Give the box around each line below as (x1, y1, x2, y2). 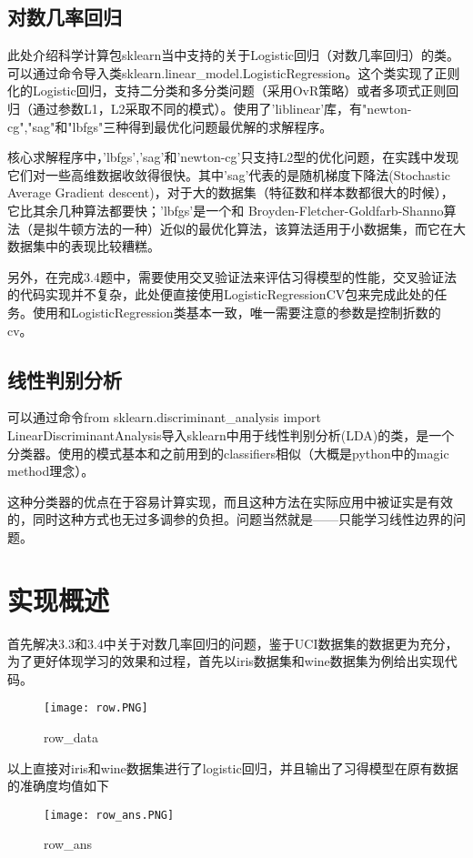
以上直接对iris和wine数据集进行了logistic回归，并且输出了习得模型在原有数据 (7, 758, 458, 777)
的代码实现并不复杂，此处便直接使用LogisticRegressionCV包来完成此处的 (7, 285, 435, 304)
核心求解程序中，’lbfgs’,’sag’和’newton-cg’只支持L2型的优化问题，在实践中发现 (7, 147, 459, 167)
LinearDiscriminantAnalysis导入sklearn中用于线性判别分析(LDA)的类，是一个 (7, 425, 455, 444)
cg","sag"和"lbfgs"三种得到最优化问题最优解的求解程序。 (7, 116, 333, 136)
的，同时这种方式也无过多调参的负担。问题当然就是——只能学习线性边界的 (7, 510, 453, 529)
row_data (44, 728, 98, 747)
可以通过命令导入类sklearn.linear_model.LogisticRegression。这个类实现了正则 (7, 63, 460, 82)
